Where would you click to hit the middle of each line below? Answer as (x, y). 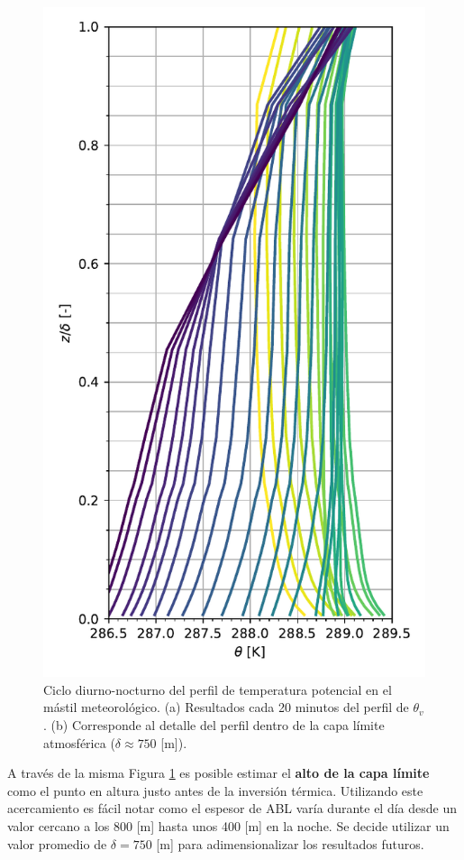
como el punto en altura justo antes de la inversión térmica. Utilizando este (215, 790)
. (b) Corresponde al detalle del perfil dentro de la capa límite (214, 724)
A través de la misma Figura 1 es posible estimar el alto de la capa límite (218, 773)
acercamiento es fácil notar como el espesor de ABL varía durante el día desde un (232, 808)
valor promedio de (57, 843)
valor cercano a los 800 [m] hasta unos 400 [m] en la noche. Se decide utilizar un (228, 825)
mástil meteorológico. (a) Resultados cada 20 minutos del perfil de (226, 707)
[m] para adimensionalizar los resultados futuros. (290, 843)
